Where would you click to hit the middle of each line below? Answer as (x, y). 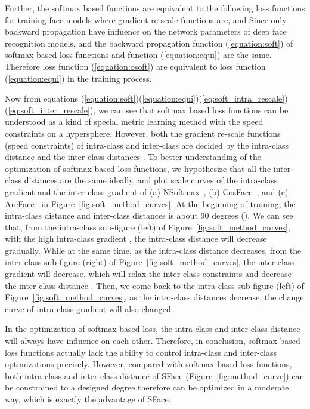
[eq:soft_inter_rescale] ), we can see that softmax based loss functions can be (148, 110)
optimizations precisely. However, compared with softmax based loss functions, (148, 364)
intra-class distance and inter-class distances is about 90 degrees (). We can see (149, 215)
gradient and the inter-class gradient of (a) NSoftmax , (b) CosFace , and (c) (147, 191)
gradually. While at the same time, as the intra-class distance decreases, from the (153, 250)
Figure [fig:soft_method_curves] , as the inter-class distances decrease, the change (154, 297)
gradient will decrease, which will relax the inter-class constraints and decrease (148, 274)
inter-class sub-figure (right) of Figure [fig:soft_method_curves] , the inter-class (150, 262)
